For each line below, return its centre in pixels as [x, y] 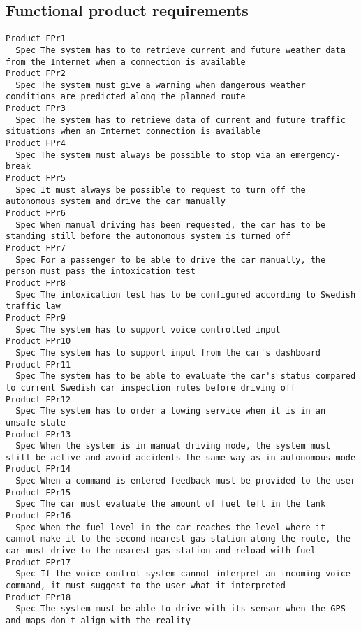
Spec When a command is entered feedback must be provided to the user [186, 481]
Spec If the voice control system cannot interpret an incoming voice [183, 574]
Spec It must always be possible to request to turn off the [161, 190]
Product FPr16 [38, 516]
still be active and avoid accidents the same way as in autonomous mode [181, 457]
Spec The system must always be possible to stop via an [150, 155]
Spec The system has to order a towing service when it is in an [171, 411]
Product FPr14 [38, 469]
